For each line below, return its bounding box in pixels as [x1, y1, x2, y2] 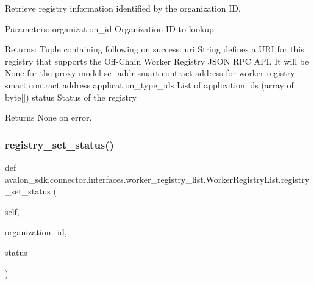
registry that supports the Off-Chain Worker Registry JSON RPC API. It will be [5, 54, 309, 67]
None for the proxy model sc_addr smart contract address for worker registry [5, 66, 295, 79]
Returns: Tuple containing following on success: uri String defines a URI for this [5, 43, 304, 55]
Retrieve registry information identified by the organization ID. [5, 2, 241, 14]
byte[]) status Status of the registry [5, 90, 137, 103]
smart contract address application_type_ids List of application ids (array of [5, 78, 294, 91]
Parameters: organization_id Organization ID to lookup [5, 22, 214, 35]
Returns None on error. [5, 111, 92, 124]
